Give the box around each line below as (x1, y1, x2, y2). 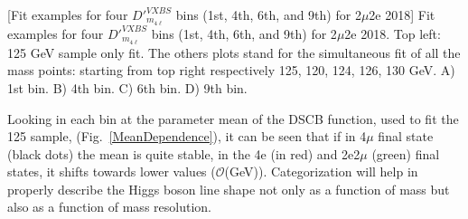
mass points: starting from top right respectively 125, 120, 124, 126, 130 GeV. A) (7, 61, 455, 80)
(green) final (371, 144, 440, 163)
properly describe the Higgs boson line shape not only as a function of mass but (7, 179, 450, 198)
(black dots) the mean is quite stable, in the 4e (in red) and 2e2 (7, 144, 360, 163)
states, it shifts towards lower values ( (7, 162, 216, 181)
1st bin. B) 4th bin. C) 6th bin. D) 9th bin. (7, 78, 248, 97)
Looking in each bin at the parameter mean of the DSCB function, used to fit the (7, 109, 459, 128)
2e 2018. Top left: (344, 24, 441, 43)
